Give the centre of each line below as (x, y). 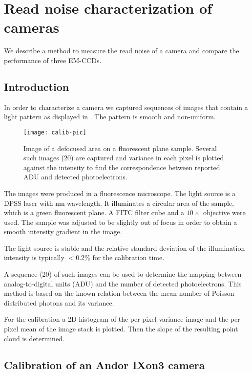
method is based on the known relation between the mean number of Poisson (119, 293)
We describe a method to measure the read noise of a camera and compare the (122, 51)
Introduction (37, 86)
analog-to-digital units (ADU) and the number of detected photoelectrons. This (123, 283)
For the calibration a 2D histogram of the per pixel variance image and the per (122, 319)
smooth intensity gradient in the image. (63, 231)
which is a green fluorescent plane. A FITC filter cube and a (94, 212)
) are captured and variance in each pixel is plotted (147, 158)
